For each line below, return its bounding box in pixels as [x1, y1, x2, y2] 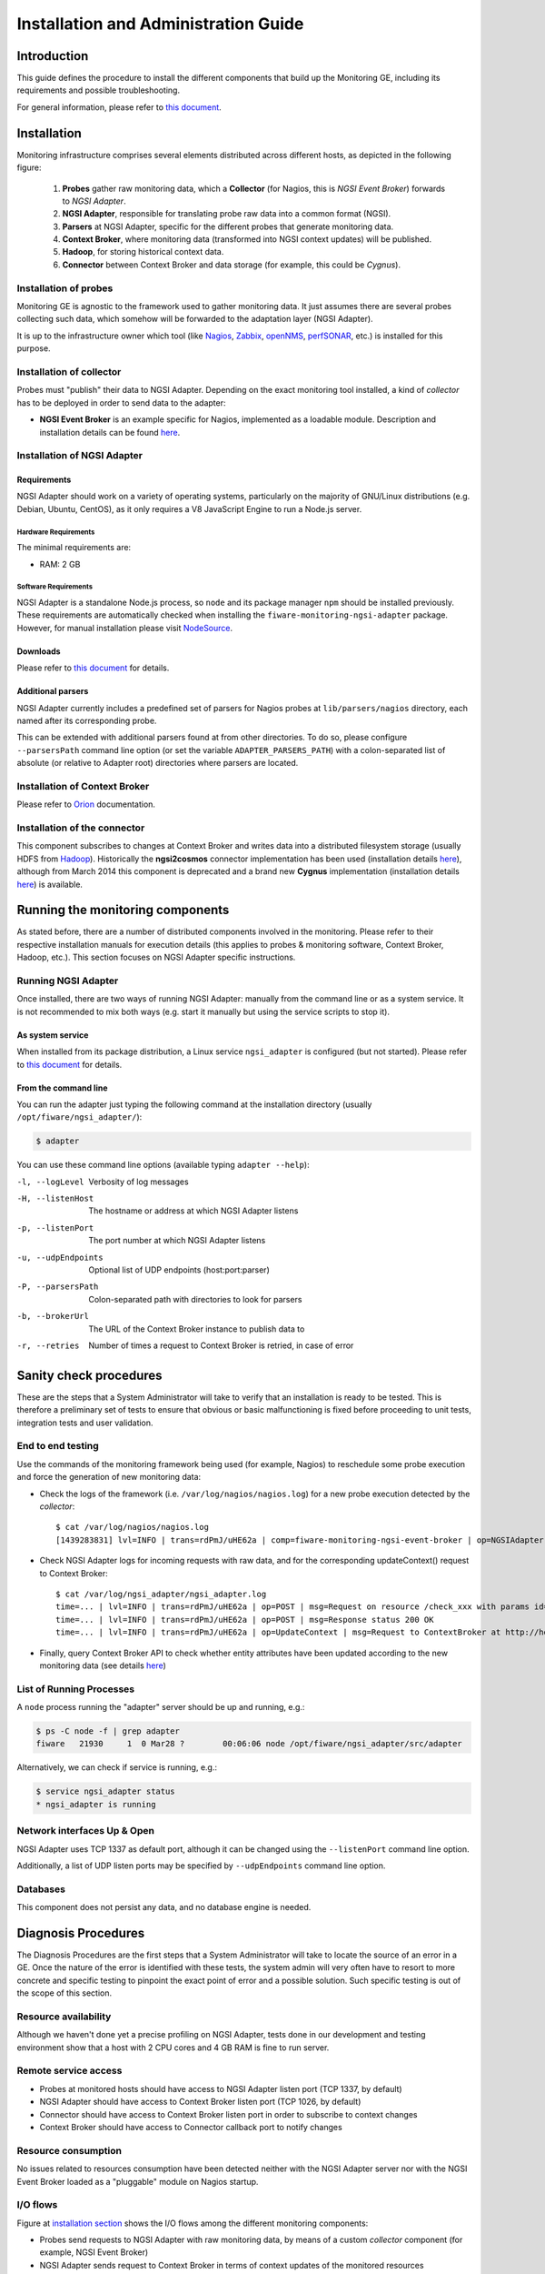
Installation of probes [16, 282, 114, 295]
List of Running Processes [16, 1683, 135, 1695]
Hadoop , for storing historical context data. [62, 247, 224, 257]
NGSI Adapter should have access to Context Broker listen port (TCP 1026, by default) [39, 2097, 362, 2108]
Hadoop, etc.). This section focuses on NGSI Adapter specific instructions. [16, 951, 296, 963]
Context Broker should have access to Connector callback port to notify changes [39, 2121, 342, 2132]
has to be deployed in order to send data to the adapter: [16, 397, 226, 408]
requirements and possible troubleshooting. [16, 85, 181, 96]
